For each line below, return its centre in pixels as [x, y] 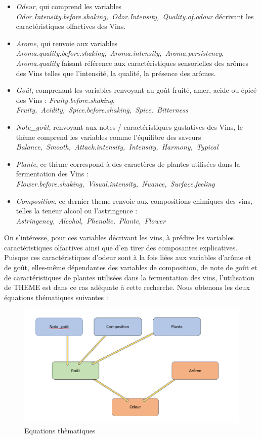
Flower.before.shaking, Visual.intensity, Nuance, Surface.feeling [115, 183]
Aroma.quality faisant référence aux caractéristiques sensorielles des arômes [132, 63]
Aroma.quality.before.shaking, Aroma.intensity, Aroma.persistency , [120, 53]
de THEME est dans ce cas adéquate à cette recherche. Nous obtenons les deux [127, 287]
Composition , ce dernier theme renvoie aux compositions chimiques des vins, [134, 200]
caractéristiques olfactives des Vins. [71, 26]
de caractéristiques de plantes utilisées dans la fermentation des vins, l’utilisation [129, 277]
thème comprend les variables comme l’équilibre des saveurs [108, 137]
